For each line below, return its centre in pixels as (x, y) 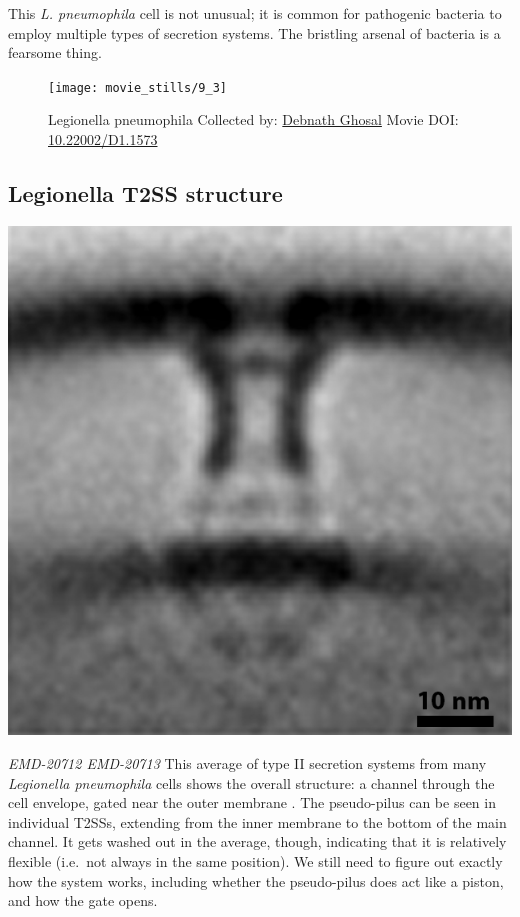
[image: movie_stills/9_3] (137, 87)
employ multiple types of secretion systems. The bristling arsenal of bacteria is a (254, 32)
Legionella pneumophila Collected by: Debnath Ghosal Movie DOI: (253, 119)
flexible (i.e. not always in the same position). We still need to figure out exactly (255, 861)
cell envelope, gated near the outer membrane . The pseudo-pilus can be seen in (252, 802)
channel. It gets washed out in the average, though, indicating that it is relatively (257, 841)
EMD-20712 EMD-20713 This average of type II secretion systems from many (247, 763)
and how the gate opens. (83, 900)
